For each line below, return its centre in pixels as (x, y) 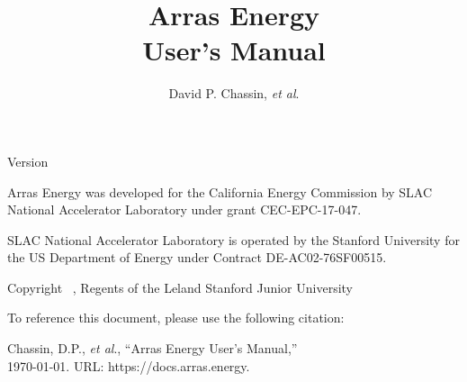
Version (28, 161)
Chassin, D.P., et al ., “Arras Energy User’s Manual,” (153, 348)
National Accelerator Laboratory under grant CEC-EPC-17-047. (184, 209)
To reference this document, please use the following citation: (176, 318)
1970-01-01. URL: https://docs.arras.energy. (129, 365)
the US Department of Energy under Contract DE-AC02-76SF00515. (197, 257)
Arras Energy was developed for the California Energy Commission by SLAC (220, 191)
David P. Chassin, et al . (234, 93)
